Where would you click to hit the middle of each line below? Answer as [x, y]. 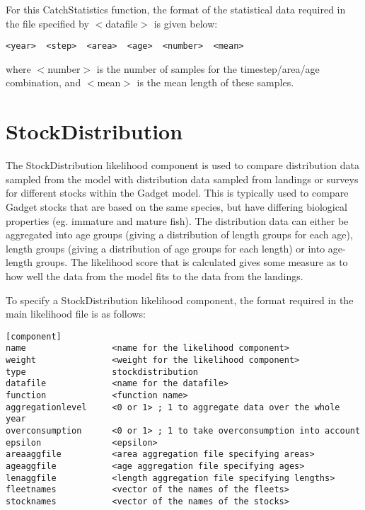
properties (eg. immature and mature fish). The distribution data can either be [177, 220]
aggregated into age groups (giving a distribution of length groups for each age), [179, 234]
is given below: [186, 23]
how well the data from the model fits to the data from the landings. [155, 276]
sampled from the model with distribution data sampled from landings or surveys [182, 179]
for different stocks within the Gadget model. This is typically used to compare [177, 193]
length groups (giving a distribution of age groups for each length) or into [166, 248]
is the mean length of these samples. [215, 82]
